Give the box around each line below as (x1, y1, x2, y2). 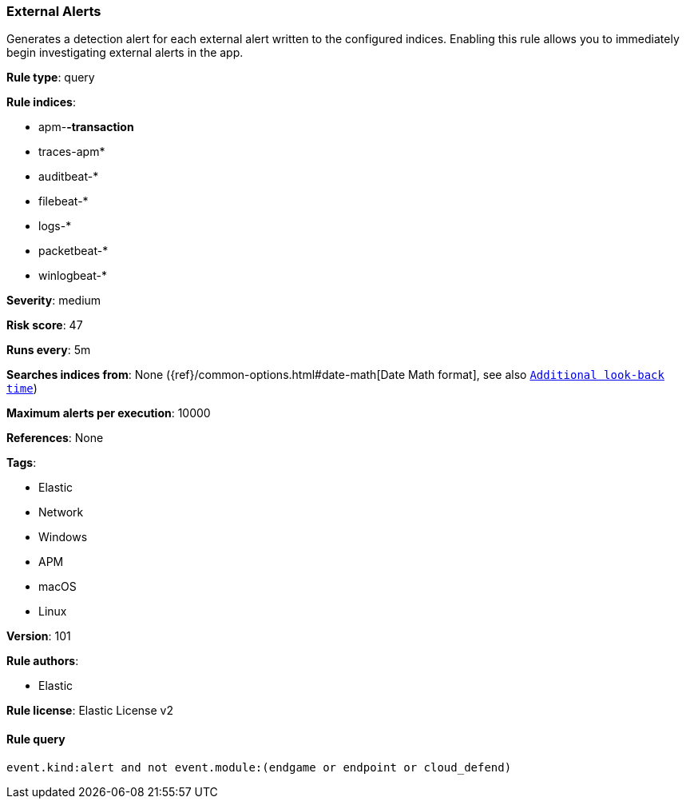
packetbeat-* (38, 244, 109, 258)
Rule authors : (6, 654, 79, 668)
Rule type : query (6, 70, 95, 85)
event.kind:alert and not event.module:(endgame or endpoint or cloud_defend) (6, 760, 512, 774)
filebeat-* (38, 194, 89, 209)
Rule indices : (6, 95, 76, 110)
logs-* (38, 219, 72, 233)
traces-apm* (38, 145, 105, 159)
